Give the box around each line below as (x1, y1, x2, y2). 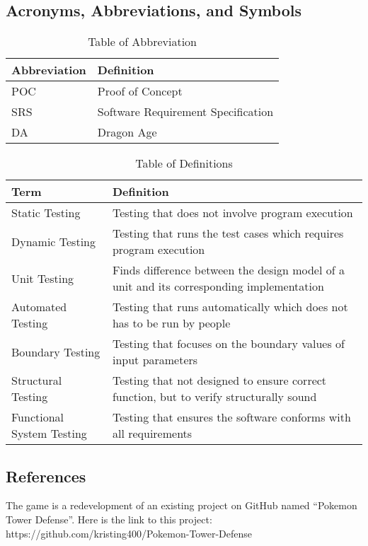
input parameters (112, 352, 198, 368)
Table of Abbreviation (88, 33, 197, 50)
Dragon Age (97, 124, 157, 141)
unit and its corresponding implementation (112, 278, 324, 295)
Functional (11, 409, 64, 426)
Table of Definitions (135, 155, 233, 172)
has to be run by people (112, 315, 231, 332)
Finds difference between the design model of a (112, 262, 345, 279)
